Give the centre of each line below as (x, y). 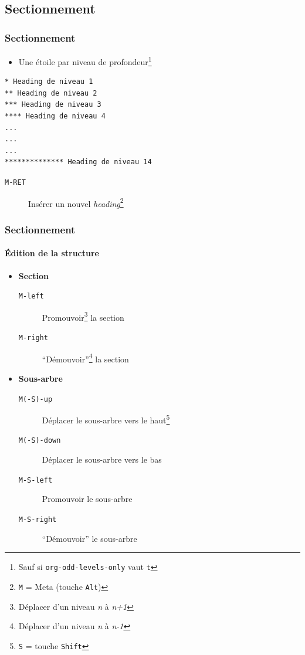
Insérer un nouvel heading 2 (76, 202)
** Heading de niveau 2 (51, 93)
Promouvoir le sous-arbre (87, 499)
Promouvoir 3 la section (83, 316)
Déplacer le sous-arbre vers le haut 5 (106, 419)
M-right (33, 338)
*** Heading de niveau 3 (53, 105)
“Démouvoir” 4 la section (85, 358)
